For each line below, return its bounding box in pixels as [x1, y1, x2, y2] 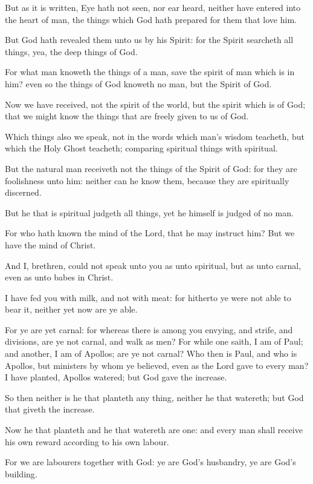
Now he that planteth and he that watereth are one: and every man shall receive [5, 423, 303, 436]
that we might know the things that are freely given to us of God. [5, 110, 249, 122]
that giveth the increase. [5, 403, 95, 416]
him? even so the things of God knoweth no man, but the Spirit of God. [5, 77, 272, 90]
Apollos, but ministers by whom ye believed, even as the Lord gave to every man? [5, 359, 309, 371]
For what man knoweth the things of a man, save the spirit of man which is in [5, 65, 295, 78]
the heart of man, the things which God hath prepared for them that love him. [5, 13, 297, 25]
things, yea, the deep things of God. [5, 45, 138, 58]
